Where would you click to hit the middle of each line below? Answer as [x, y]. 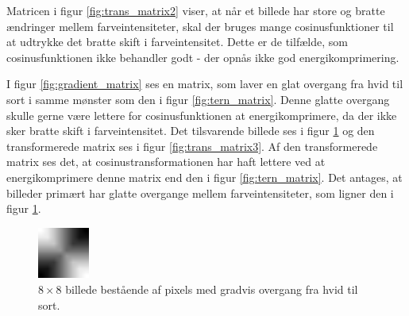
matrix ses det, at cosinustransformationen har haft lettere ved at [166, 162]
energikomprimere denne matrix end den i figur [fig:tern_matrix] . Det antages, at [204, 177]
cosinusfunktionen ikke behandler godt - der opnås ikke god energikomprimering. [203, 57]
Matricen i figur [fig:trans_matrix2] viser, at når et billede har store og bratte [196, 10]
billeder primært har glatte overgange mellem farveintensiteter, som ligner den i [200, 193]
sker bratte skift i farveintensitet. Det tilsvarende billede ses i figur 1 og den [191, 131]
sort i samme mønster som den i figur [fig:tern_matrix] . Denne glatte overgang [198, 99]
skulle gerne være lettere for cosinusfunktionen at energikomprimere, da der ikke [202, 115]
